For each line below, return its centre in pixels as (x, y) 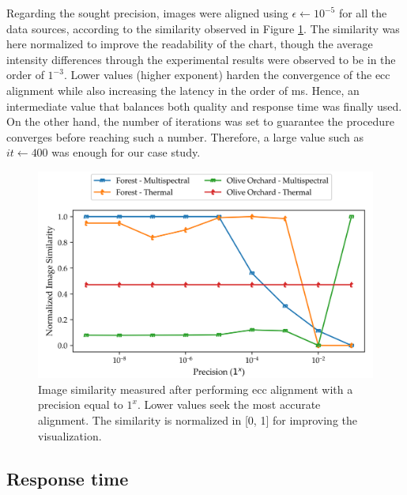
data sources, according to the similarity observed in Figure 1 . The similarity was (203, 28)
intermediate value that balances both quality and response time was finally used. (204, 106)
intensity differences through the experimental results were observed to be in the (201, 59)
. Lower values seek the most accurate (229, 404)
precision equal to (81, 404)
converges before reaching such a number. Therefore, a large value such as (185, 136)
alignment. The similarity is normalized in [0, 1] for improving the (198, 419)
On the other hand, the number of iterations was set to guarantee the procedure (200, 121)
